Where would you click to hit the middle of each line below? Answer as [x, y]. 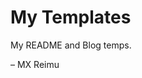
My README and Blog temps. [71, 45]
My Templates [71, 17]
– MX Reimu [35, 64]
